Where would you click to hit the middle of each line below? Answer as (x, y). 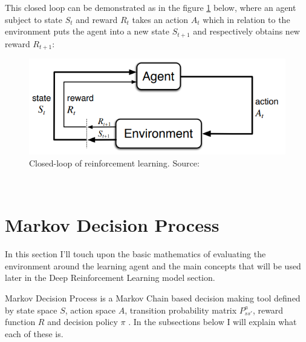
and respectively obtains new (246, 31)
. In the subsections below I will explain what (213, 322)
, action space (90, 310)
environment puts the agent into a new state (87, 31)
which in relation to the (246, 19)
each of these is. (34, 333)
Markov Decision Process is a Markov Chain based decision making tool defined (153, 298)
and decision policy (83, 322)
